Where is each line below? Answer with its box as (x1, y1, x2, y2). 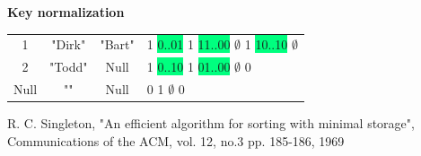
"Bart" (100, 35, 135, 54)
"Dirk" (51, 35, 86, 54)
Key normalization (7, 2, 125, 21)
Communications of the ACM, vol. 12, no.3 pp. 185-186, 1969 (7, 131, 345, 150)
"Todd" (49, 57, 88, 76)
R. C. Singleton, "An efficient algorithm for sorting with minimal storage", (7, 114, 415, 133)
